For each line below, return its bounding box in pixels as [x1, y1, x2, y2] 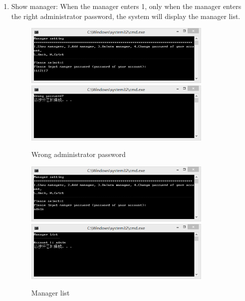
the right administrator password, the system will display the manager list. [11, 10, 241, 21]
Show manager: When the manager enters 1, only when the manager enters [11, 1, 242, 11]
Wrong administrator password [31, 149, 126, 159]
